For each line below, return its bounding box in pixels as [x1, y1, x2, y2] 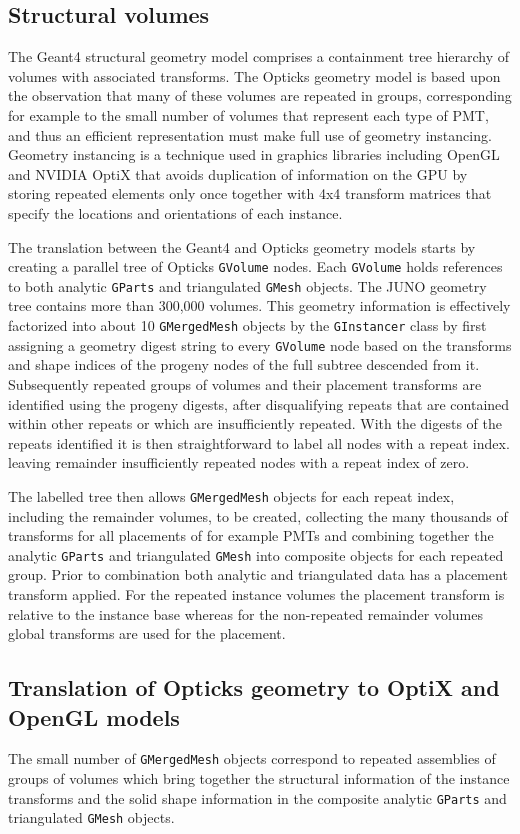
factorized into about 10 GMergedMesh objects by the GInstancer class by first [8, 315, 487, 336]
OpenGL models [8, 701, 180, 732]
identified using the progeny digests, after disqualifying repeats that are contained [8, 393, 510, 414]
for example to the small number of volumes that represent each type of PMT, [8, 104, 489, 125]
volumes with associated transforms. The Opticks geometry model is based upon [8, 65, 501, 86]
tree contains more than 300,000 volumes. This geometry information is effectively [8, 295, 511, 316]
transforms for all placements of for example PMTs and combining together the [8, 525, 494, 546]
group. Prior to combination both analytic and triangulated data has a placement [8, 564, 508, 585]
